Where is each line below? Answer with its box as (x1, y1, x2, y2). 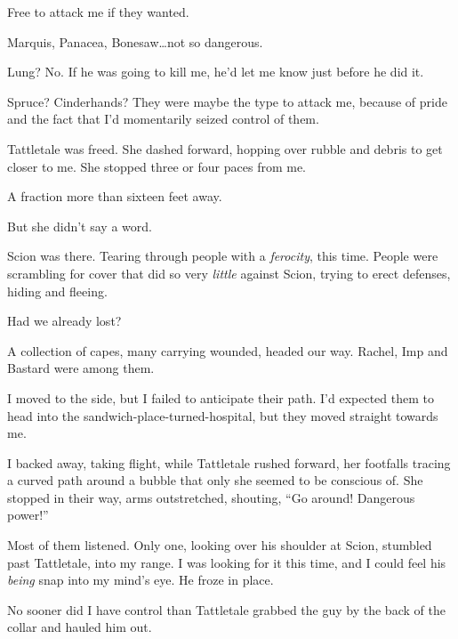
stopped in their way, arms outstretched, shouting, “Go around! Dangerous (7, 488, 415, 506)
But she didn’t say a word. (7, 216, 152, 235)
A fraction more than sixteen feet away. (7, 187, 222, 206)
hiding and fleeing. (7, 281, 108, 300)
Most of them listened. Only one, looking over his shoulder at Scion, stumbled (7, 536, 432, 554)
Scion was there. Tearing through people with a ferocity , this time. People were (7, 247, 438, 265)
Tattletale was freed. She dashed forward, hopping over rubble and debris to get (7, 139, 443, 158)
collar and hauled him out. (7, 618, 152, 636)
